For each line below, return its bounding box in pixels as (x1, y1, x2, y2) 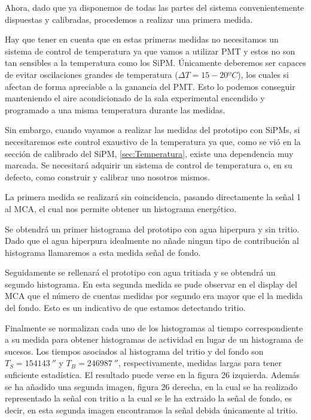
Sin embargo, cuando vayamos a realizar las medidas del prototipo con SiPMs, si (5, 123, 300, 136)
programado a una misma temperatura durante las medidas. (5, 103, 225, 116)
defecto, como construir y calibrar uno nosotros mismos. (5, 170, 210, 183)
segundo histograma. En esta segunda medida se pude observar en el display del (5, 277, 297, 290)
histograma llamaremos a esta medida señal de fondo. (5, 246, 201, 258)
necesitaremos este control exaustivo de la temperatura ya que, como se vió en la (5, 135, 301, 147)
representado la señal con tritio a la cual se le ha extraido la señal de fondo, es (5, 392, 292, 404)
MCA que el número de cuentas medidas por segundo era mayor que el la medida (5, 289, 303, 302)
